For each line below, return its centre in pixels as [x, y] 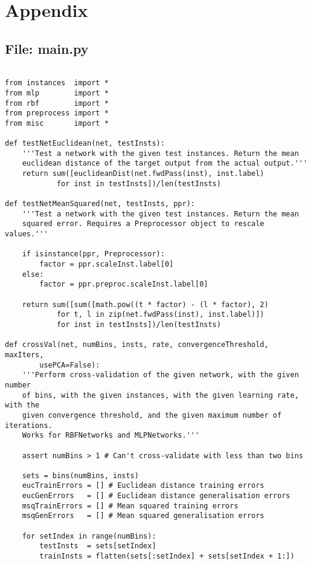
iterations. [29, 425]
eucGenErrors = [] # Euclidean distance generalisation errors [156, 496]
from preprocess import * [57, 113]
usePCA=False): [70, 365]
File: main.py [47, 48]
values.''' [27, 234]
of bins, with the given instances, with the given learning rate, [160, 395]
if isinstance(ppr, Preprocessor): [93, 254]
